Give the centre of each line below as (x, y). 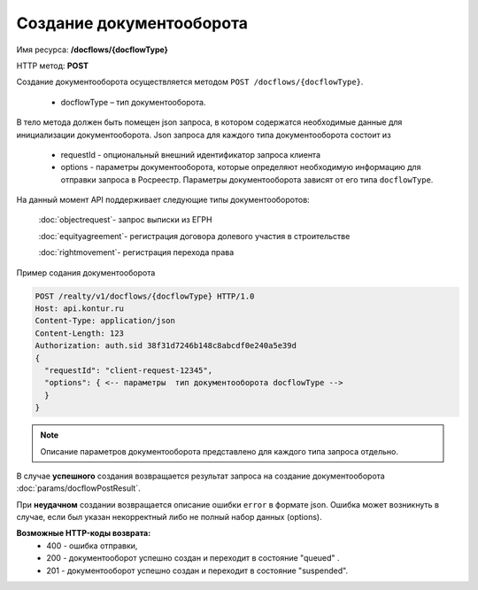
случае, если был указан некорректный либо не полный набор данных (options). (169, 517)
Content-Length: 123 (79, 333)
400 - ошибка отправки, (92, 546)
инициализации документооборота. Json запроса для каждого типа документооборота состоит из (204, 135)
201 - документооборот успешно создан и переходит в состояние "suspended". (197, 571)
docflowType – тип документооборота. (133, 102)
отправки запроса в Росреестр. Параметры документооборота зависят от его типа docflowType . (247, 179)
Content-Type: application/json (105, 321)
